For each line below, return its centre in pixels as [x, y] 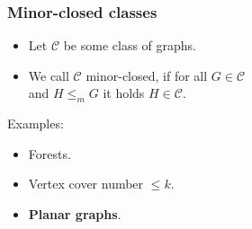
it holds [124, 93]
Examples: [36, 123]
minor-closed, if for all [147, 75]
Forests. [49, 153]
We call [49, 75]
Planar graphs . [75, 213]
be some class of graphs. [130, 45]
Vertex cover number [86, 184]
